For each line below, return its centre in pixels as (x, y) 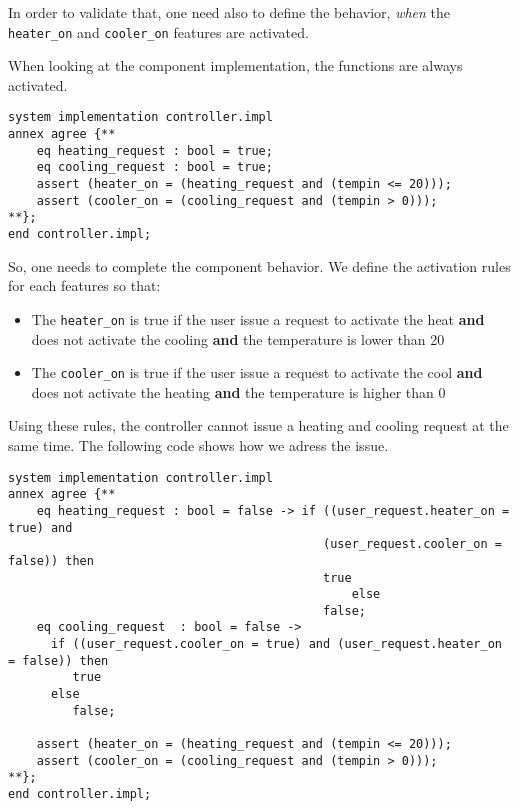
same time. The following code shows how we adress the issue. (198, 444)
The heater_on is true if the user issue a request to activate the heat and (258, 318)
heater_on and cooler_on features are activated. (158, 31)
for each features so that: (84, 285)
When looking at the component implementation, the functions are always (235, 65)
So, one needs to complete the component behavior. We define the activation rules (259, 265)
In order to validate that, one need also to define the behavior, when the (229, 12)
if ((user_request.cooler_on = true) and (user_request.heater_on (276, 644)
